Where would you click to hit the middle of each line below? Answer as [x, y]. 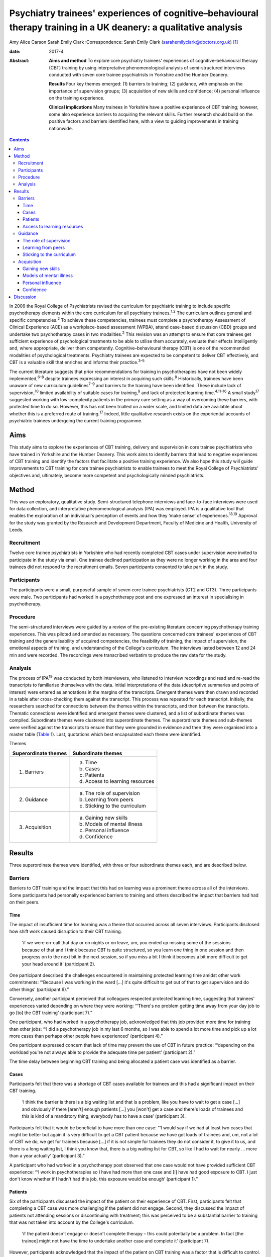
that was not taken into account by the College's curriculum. [72, 1222]
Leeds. [16, 530]
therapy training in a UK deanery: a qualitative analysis [126, 27]
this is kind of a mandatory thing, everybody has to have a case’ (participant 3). [104, 1116]
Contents [19, 140]
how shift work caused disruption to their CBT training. [66, 931]
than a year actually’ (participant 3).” [47, 1156]
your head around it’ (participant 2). [58, 964]
